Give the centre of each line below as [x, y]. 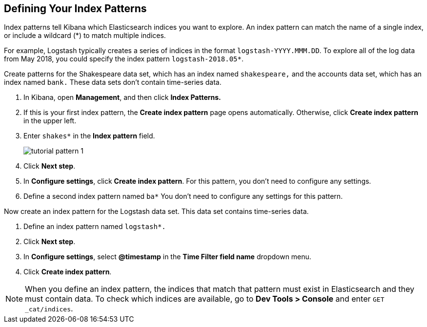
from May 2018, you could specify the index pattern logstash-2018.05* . [124, 59]
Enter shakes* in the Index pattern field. [89, 136]
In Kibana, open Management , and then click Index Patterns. [122, 97]
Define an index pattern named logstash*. [95, 227]
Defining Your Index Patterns [75, 9]
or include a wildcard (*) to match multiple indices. [85, 36]
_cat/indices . [49, 309]
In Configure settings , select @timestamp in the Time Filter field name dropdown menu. [167, 257]
